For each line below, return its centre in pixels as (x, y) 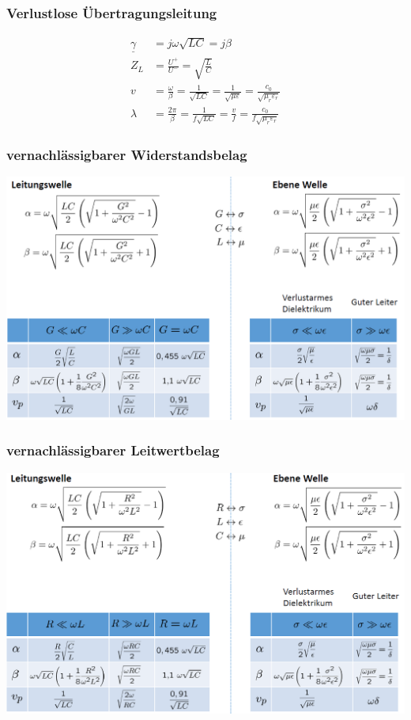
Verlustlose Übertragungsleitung (112, 12)
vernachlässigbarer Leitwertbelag (113, 450)
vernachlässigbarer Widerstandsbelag (127, 154)
